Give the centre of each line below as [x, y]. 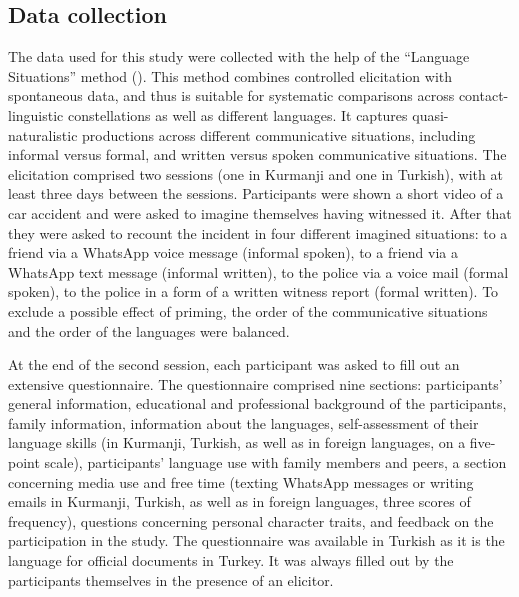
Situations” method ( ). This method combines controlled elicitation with [230, 75]
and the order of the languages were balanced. [149, 330]
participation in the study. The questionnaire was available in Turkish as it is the [256, 540]
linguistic [36, 114]
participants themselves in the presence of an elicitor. [171, 579]
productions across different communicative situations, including [279, 134]
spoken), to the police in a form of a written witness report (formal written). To [253, 291]
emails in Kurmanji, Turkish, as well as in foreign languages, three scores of [239, 501]
